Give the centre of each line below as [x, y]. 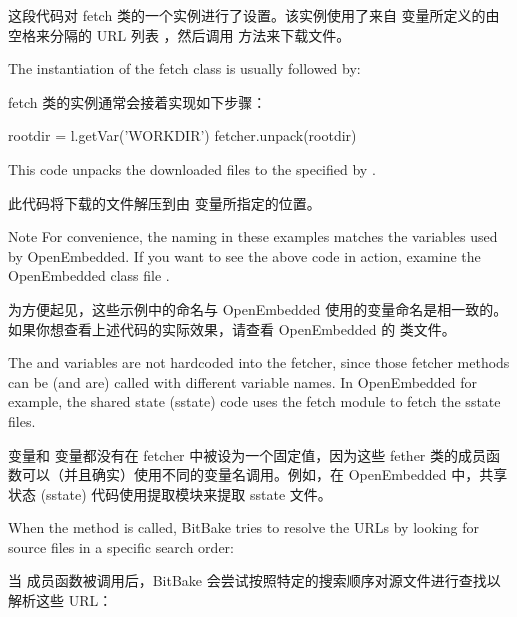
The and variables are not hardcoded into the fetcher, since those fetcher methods [259, 362]
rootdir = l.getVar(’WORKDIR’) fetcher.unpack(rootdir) [182, 135]
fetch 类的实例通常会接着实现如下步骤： [137, 101]
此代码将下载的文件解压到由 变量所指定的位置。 [164, 202]
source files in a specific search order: [121, 546]
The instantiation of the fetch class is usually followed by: [184, 68]
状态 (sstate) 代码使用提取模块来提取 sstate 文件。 [170, 493]
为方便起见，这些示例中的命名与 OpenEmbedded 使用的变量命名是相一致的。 [258, 308]
